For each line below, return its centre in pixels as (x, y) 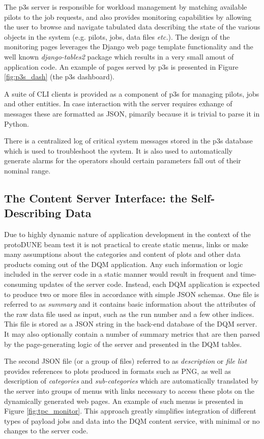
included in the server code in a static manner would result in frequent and (121, 274)
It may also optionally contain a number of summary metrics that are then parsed (132, 334)
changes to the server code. (46, 431)
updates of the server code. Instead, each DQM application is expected (150, 284)
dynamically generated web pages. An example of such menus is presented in (124, 401)
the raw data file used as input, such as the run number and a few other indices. (129, 314)
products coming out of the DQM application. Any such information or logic (124, 264)
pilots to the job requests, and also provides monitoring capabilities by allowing (128, 17)
